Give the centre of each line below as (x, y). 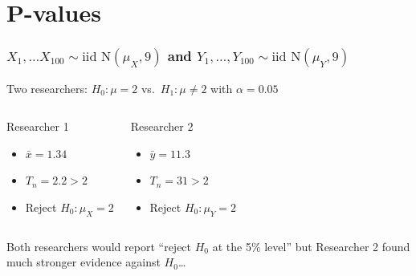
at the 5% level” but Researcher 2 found (311, 246)
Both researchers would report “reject (99, 246)
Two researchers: (47, 88)
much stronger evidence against (84, 262)
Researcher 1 (38, 126)
